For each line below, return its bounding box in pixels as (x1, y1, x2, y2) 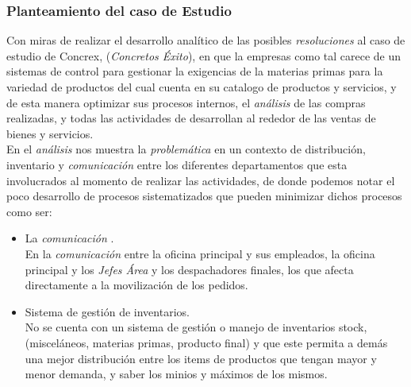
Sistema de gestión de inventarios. (25, 303, 190, 319)
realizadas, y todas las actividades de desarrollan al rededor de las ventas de (6, 110, 376, 126)
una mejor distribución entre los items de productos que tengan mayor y (25, 350, 377, 366)
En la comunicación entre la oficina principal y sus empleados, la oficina (25, 245, 375, 261)
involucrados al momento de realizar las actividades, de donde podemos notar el (6, 172, 395, 188)
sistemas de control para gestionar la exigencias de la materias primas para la (6, 63, 383, 79)
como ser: (6, 203, 52, 219)
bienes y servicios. (6, 125, 94, 141)
